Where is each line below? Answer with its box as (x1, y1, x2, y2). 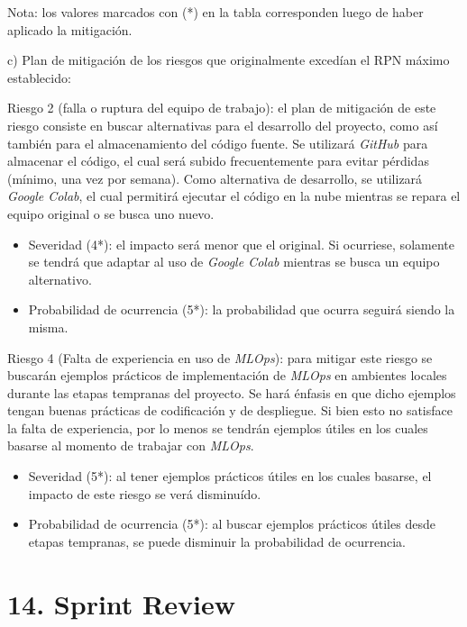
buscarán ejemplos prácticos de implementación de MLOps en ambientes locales (7, 366, 447, 385)
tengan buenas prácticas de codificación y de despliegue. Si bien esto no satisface (7, 401, 453, 420)
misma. (28, 317, 69, 336)
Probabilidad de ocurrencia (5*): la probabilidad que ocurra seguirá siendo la (28, 300, 455, 319)
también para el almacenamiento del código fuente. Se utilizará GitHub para (7, 133, 428, 152)
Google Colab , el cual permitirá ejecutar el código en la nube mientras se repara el (7, 186, 461, 205)
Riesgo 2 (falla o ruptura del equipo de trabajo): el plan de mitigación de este (7, 98, 436, 117)
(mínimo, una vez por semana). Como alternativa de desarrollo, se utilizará (7, 168, 423, 187)
